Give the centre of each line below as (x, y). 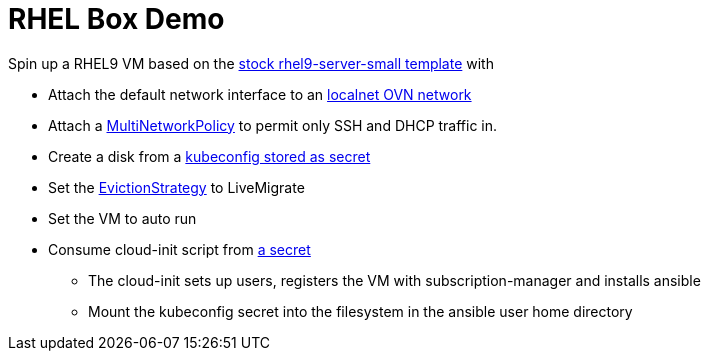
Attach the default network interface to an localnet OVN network (260, 94)
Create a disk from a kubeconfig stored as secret (209, 156)
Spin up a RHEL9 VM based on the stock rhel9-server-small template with (251, 63)
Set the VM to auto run (122, 218)
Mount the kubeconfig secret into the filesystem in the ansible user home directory (360, 311)
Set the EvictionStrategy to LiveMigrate (176, 187)
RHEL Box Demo (116, 19)
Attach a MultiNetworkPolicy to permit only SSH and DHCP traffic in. (273, 125)
